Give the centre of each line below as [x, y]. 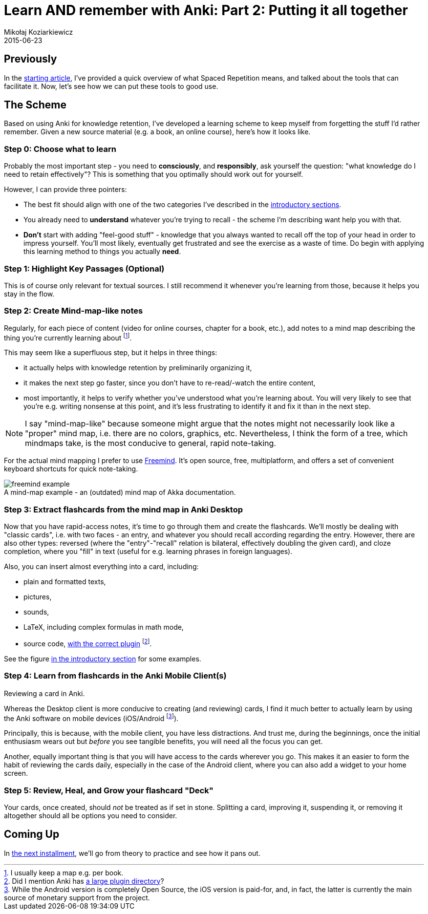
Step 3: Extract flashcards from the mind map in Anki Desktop [123, 509]
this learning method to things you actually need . [102, 252]
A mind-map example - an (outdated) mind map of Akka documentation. [120, 492]
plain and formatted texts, [65, 582]
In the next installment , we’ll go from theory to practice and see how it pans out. [132, 853]
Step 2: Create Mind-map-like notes [74, 311]
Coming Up [32, 834]
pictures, [38, 597]
